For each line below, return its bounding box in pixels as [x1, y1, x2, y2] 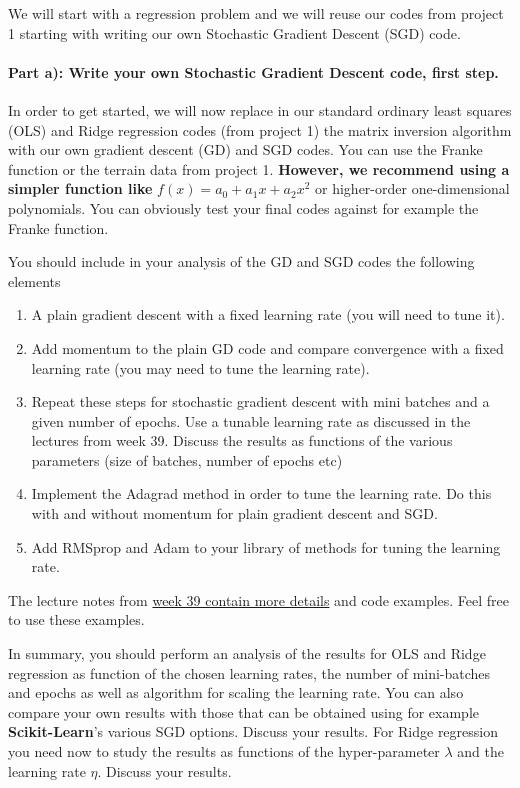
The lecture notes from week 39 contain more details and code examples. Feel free [8, 589, 510, 610]
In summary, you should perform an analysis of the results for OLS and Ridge [8, 643, 486, 664]
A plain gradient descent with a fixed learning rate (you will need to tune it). [31, 304, 505, 325]
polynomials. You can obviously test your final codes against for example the [8, 197, 479, 218]
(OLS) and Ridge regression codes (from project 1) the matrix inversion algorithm [8, 119, 512, 140]
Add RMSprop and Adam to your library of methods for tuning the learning [31, 536, 501, 557]
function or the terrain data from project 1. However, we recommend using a [8, 158, 510, 179]
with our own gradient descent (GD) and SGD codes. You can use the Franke [8, 139, 483, 160]
